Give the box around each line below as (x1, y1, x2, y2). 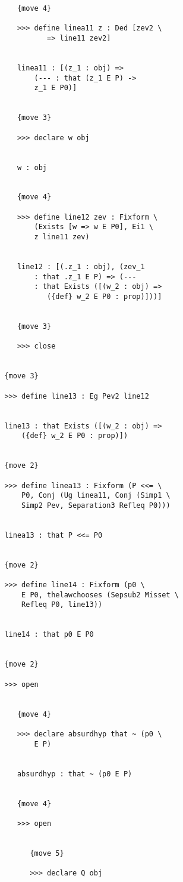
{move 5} (30, 849, 64, 858)
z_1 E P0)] (34, 84, 77, 92)
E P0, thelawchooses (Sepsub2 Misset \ (21, 590, 179, 599)
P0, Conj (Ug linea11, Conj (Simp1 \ (21, 491, 171, 500)
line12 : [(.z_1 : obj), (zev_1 (17, 263, 145, 272)
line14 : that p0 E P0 (4, 630, 94, 639)
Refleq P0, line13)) (21, 600, 103, 609)
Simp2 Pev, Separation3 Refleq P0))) (21, 501, 171, 510)
